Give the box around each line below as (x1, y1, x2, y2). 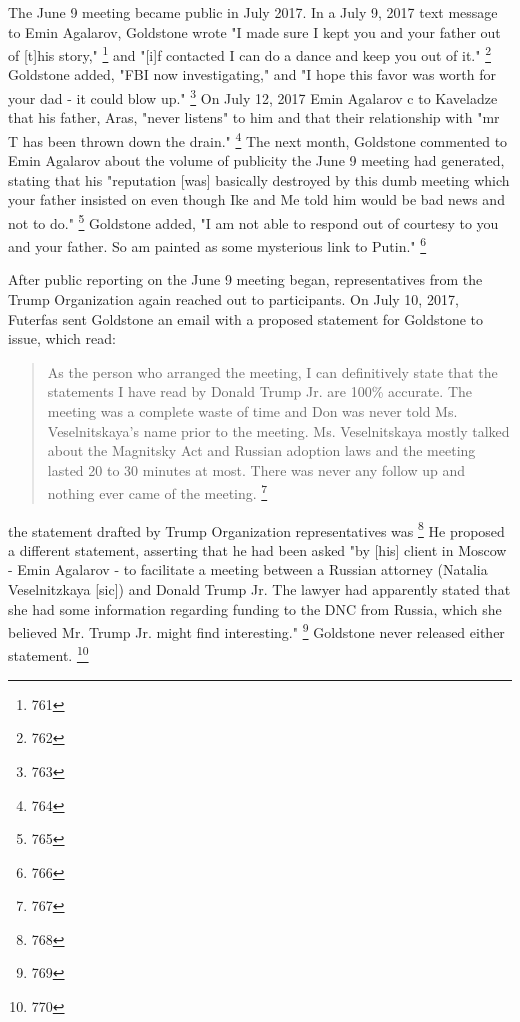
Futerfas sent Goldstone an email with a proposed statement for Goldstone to (8, 308, 484, 329)
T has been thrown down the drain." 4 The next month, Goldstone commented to (8, 127, 508, 151)
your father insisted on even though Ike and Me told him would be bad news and (8, 189, 505, 210)
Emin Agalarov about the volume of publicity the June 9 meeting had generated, (8, 150, 505, 171)
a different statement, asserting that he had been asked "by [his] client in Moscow (8, 539, 507, 560)
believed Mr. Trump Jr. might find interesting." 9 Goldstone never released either (8, 619, 505, 642)
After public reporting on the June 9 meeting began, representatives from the (8, 269, 483, 290)
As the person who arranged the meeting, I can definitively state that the (47, 361, 498, 382)
